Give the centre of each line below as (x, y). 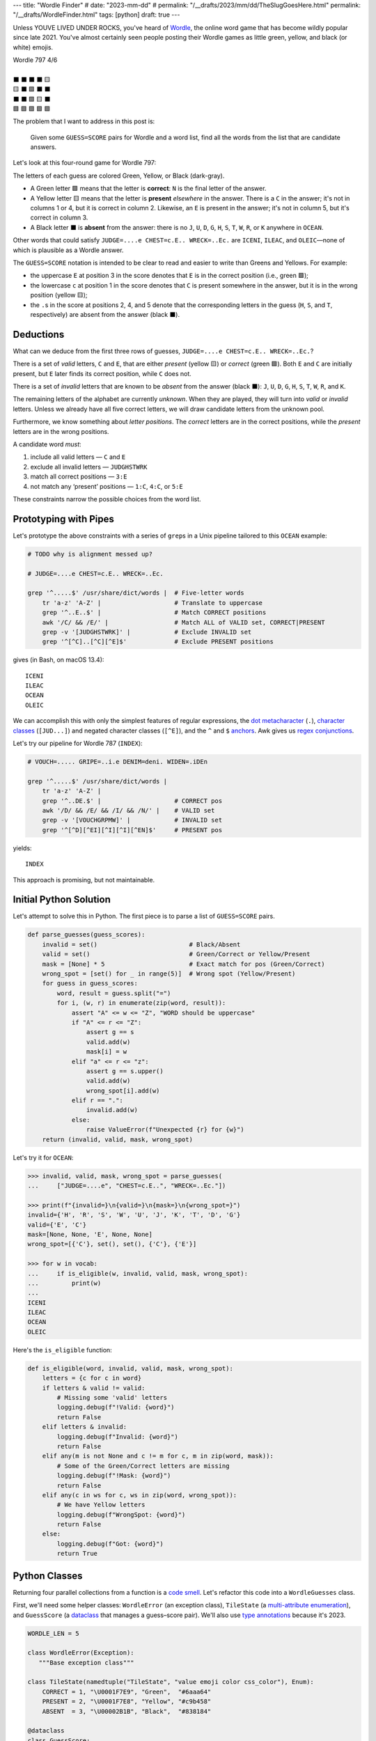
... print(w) (64, 1283)
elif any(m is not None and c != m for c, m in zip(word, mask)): (158, 1456)
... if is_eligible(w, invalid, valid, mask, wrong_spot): (138, 1273)
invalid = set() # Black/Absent (141, 944)
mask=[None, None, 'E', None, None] (90, 1234)
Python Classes (48, 1576)
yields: (22, 848)
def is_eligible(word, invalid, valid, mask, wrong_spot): (130, 1368)
